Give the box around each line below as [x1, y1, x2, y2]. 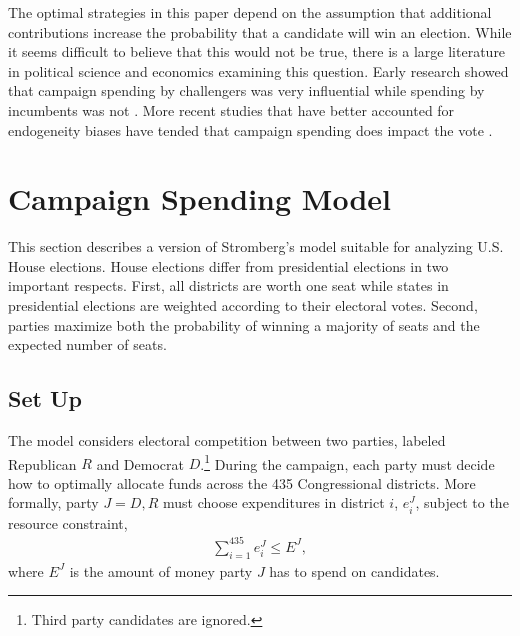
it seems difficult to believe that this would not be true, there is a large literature [8, 41, 506, 62]
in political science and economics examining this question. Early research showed [8, 60, 509, 81]
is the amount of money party [69, 560, 253, 581]
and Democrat [96, 453, 184, 474]
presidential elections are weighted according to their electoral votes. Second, [8, 295, 478, 316]
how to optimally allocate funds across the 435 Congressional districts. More [8, 472, 476, 493]
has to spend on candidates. [269, 560, 440, 581]
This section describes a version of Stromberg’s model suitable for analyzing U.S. [8, 236, 504, 257]
